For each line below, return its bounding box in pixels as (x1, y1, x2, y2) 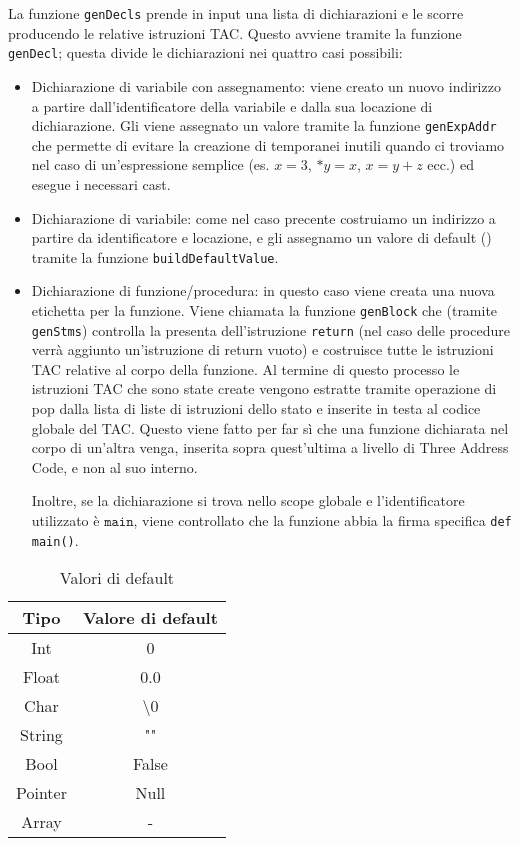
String (20, 723, 63, 747)
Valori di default (59, 566, 175, 590)
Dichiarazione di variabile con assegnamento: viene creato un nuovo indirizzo (31, 75, 501, 96)
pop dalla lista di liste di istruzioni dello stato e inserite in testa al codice (31, 398, 481, 419)
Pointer (16, 781, 67, 805)
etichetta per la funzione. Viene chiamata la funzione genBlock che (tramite (31, 299, 498, 320)
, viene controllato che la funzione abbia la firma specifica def (133, 510, 512, 531)
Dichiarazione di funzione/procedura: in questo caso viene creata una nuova (31, 280, 495, 301)
